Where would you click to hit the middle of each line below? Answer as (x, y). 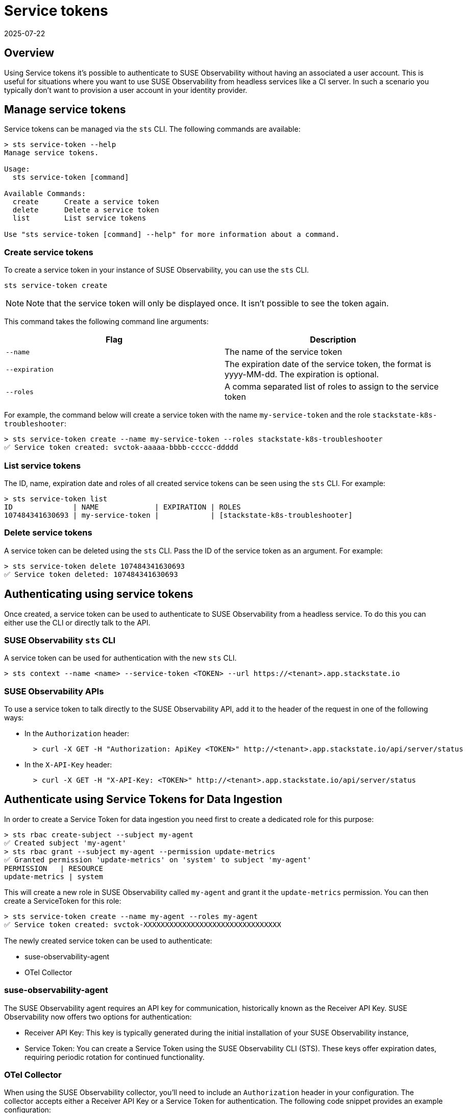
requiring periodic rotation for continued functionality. (115, 1057)
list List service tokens (79, 218)
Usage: (17, 169)
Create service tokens (49, 252)
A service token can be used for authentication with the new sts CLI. (120, 658)
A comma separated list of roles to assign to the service (332, 387)
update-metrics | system (54, 876)
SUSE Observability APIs (54, 691)
